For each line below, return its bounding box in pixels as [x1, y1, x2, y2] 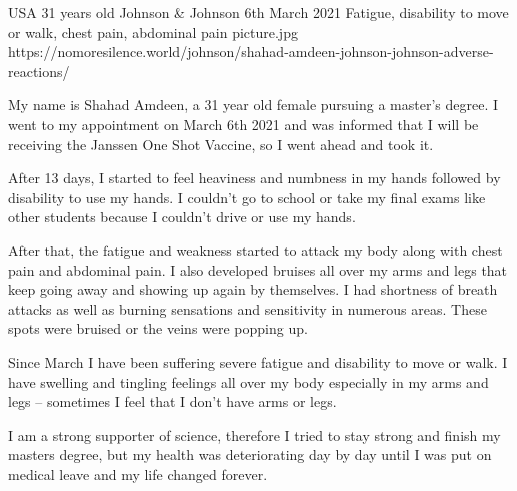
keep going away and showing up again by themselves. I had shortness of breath [8, 279, 498, 300]
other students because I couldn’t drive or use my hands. [8, 206, 356, 227]
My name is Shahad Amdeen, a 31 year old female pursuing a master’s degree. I [8, 94, 499, 115]
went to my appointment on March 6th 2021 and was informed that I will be [8, 113, 479, 134]
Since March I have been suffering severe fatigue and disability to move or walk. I [8, 351, 508, 372]
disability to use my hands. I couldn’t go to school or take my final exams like [8, 186, 486, 207]
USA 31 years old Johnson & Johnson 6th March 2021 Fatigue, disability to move [8, 2, 509, 22]
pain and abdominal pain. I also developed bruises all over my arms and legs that [8, 259, 508, 280]
